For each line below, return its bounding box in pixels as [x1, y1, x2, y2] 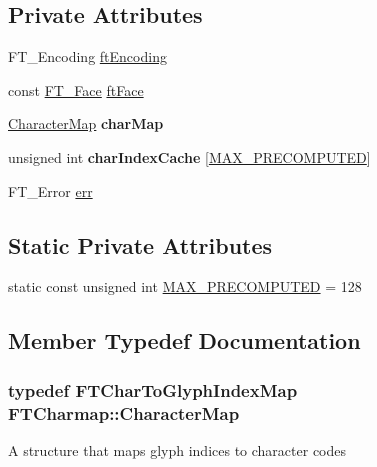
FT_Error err [8, 180, 93, 201]
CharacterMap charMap [8, 113, 164, 134]
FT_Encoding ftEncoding [8, 46, 167, 67]
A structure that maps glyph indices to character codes [8, 439, 347, 460]
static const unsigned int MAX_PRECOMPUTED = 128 [8, 276, 362, 297]
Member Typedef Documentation [8, 325, 361, 356]
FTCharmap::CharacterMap [8, 400, 240, 425]
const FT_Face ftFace [8, 79, 144, 100]
